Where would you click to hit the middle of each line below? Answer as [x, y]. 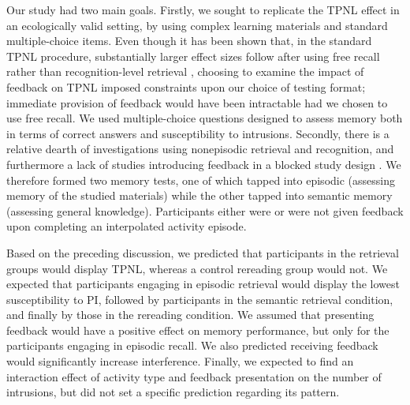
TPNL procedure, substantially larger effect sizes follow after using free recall [193, 56]
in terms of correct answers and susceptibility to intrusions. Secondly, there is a [198, 133]
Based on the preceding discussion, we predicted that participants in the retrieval [203, 252]
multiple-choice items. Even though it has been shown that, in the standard [189, 41]
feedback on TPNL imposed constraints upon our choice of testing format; [186, 86]
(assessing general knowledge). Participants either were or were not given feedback [205, 210]
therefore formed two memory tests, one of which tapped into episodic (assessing [201, 180]
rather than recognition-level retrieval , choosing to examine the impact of [185, 71]
